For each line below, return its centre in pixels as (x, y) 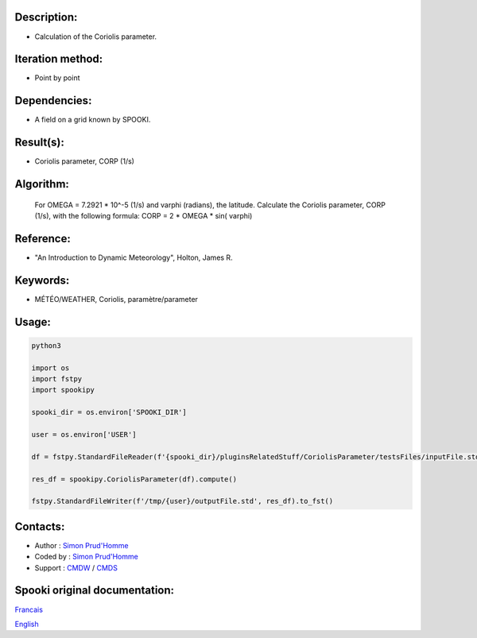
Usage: (33, 322)
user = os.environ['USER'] (84, 434)
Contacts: (40, 526)
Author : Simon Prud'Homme (81, 545)
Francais (29, 609)
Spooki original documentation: (95, 591)
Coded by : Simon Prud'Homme (86, 557)
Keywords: (42, 280)
